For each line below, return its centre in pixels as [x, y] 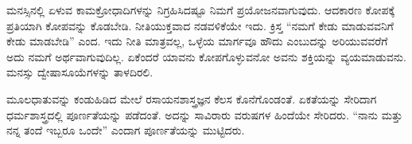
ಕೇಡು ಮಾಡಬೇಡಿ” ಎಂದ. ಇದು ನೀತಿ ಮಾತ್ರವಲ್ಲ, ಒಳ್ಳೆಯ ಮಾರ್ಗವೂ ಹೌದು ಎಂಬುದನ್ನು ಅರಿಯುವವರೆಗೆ [197, 41]
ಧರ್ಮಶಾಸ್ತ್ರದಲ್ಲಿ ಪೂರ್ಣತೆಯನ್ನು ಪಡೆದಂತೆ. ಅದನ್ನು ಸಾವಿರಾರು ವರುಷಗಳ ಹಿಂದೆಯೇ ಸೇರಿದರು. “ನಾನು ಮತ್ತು [205, 114]
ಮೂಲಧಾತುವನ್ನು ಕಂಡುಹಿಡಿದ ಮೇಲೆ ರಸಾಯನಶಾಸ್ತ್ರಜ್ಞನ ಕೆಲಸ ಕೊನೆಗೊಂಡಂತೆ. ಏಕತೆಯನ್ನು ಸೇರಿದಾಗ [192, 98]
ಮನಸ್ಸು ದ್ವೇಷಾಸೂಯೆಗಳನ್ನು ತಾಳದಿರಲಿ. [80, 72]
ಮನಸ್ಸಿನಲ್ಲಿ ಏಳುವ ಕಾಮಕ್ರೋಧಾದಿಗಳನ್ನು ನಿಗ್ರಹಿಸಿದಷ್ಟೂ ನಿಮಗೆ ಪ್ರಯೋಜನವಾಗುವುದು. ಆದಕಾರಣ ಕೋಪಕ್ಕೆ [201, 10]
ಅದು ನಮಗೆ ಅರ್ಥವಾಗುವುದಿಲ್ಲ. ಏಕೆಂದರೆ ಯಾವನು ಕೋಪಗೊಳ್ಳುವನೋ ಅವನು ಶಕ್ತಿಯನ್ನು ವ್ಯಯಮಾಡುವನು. [206, 56]
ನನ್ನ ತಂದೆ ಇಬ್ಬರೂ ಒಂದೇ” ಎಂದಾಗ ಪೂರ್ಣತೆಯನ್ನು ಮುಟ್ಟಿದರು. [126, 130]
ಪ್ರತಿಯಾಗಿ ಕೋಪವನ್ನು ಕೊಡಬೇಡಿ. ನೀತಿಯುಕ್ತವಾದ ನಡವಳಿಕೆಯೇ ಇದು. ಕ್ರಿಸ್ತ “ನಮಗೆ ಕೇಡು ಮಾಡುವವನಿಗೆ [200, 25]
